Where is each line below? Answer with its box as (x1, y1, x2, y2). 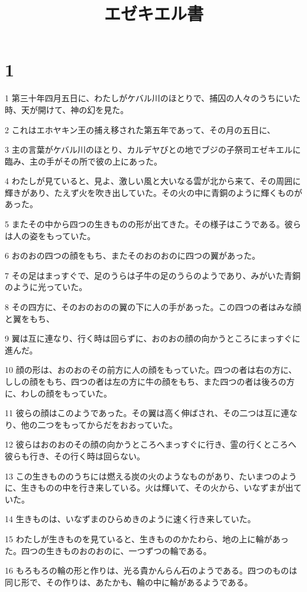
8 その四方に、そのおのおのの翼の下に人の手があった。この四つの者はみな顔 (5, 301, 302, 313)
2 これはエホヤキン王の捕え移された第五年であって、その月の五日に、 (5, 123, 276, 136)
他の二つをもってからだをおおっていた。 (21, 418, 178, 430)
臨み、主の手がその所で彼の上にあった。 (5, 155, 162, 167)
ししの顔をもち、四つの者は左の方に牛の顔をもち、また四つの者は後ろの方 (5, 375, 295, 387)
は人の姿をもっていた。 (5, 229, 96, 242)
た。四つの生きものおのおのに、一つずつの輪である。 (5, 544, 212, 556)
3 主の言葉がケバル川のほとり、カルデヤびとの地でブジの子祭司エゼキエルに (5, 143, 301, 156)
